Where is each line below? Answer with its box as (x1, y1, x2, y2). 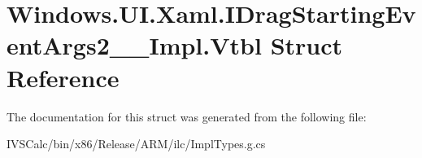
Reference (7, 60, 120, 94)
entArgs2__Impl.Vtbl (7, 29, 262, 62)
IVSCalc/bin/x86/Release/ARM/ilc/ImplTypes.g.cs (7, 135, 266, 152)
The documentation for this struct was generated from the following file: (7, 108, 367, 125)
